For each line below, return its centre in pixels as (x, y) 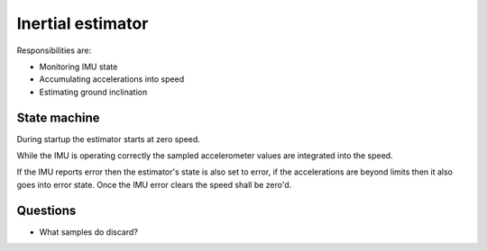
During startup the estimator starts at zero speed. (108, 139)
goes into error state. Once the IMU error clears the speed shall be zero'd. (154, 184)
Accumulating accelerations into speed (112, 79)
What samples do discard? (89, 232)
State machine (58, 117)
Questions (46, 210)
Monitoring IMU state (78, 67)
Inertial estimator (83, 23)
